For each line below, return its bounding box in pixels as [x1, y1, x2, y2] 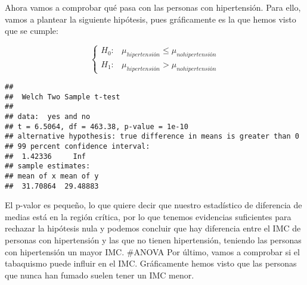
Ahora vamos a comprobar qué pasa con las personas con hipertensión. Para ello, [5, 1, 301, 13]
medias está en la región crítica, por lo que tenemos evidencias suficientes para [5, 210, 292, 223]
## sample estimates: [5, 162, 91, 171]
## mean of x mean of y [5, 171, 99, 180]
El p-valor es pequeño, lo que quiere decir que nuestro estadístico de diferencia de [5, 199, 302, 211]
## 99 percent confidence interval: [5, 142, 150, 151]
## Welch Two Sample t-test [5, 92, 120, 101]
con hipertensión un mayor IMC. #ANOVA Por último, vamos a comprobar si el [5, 245, 300, 258]
